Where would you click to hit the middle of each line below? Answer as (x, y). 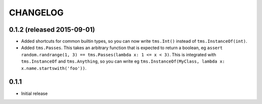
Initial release (34, 93)
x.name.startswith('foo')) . (54, 68)
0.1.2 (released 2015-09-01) (52, 30)
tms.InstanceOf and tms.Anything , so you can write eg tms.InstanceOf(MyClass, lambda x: (123, 61)
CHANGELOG (36, 13)
